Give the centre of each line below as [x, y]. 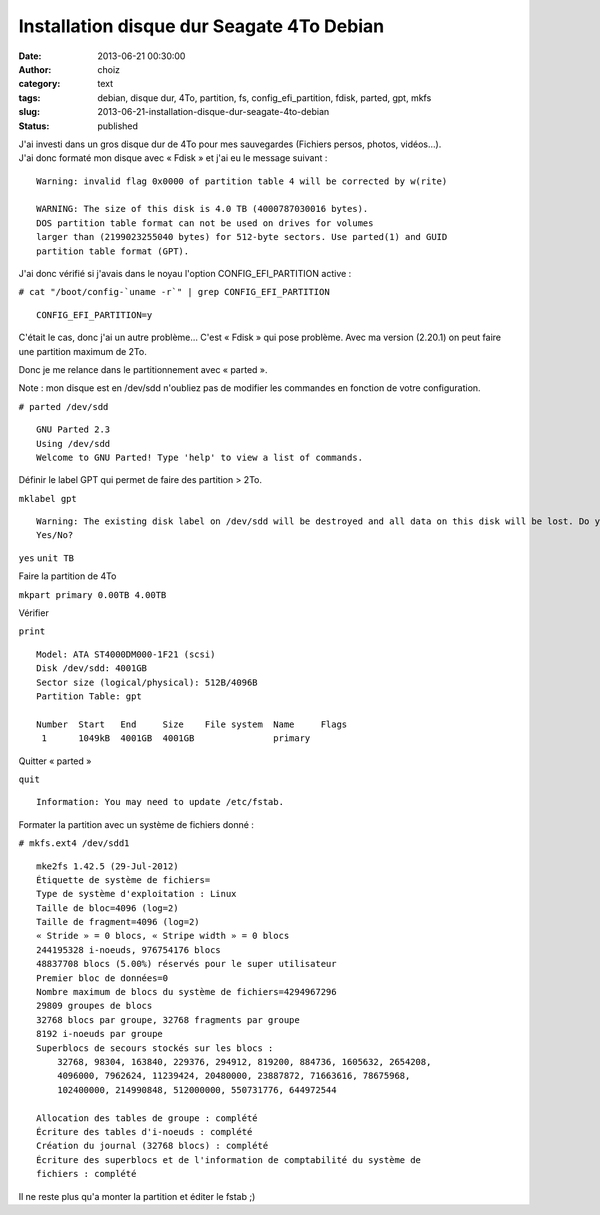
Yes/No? [55, 535]
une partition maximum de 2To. [82, 351]
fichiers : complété [86, 1174]
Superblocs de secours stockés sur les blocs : [155, 1048]
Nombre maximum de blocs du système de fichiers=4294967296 [186, 992]
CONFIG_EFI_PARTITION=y [94, 314]
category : [39, 84]
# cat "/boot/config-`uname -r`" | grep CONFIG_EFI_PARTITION [174, 292]
